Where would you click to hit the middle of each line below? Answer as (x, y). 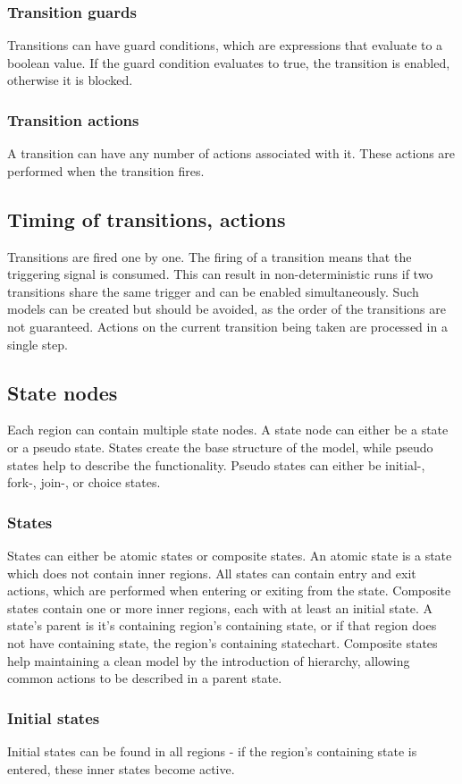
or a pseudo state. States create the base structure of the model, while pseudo (220, 447)
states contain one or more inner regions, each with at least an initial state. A (220, 607)
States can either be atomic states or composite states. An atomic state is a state (230, 555)
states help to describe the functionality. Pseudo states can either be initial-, (216, 464)
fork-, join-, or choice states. (84, 482)
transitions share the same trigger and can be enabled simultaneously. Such (213, 291)
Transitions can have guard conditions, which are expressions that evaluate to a (225, 45)
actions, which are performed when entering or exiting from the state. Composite (229, 590)
